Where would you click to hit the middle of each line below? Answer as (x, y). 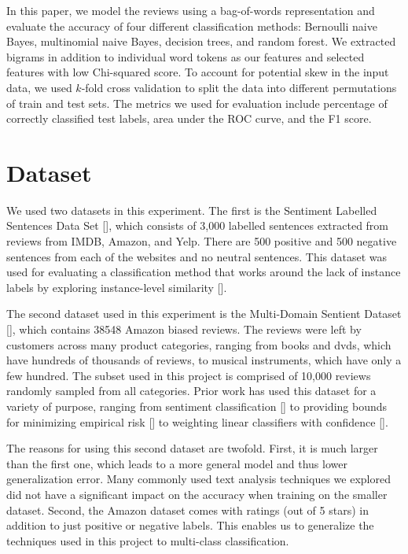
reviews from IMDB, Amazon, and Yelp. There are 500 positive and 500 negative (202, 241)
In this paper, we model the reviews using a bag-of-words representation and (191, 10)
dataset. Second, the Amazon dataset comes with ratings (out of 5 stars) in (187, 510)
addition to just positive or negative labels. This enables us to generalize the (190, 525)
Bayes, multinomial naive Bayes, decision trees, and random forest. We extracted (201, 41)
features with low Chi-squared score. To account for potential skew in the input (198, 72)
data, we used (39, 87)
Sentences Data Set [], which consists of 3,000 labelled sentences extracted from (198, 225)
